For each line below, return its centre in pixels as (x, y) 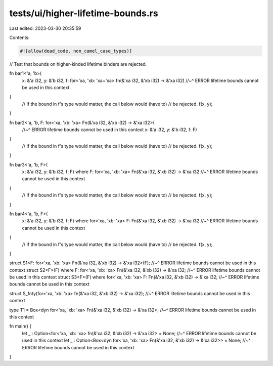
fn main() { (20, 326)
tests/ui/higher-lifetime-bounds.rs (84, 13)
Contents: (19, 37)
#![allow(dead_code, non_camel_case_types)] (76, 51)
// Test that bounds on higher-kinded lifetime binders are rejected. (78, 64)
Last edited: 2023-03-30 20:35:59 (45, 28)
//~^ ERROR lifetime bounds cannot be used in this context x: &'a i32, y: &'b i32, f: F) (109, 130)
